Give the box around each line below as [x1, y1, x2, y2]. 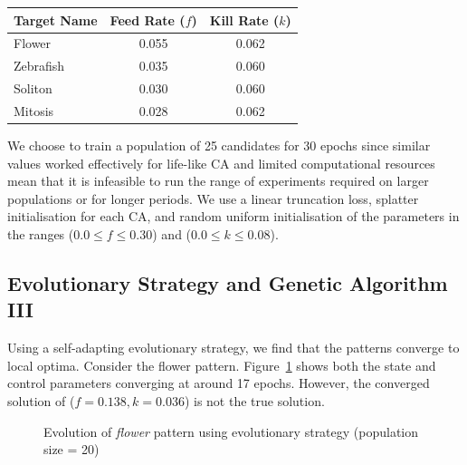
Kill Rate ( [209, 10, 280, 29]
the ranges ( [7, 224, 74, 243]
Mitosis [14, 101, 54, 120]
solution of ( [7, 391, 75, 410]
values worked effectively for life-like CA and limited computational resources [7, 153, 435, 172]
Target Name [14, 10, 98, 29]
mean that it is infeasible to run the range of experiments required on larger [7, 171, 429, 190]
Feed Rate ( [110, 10, 186, 29]
